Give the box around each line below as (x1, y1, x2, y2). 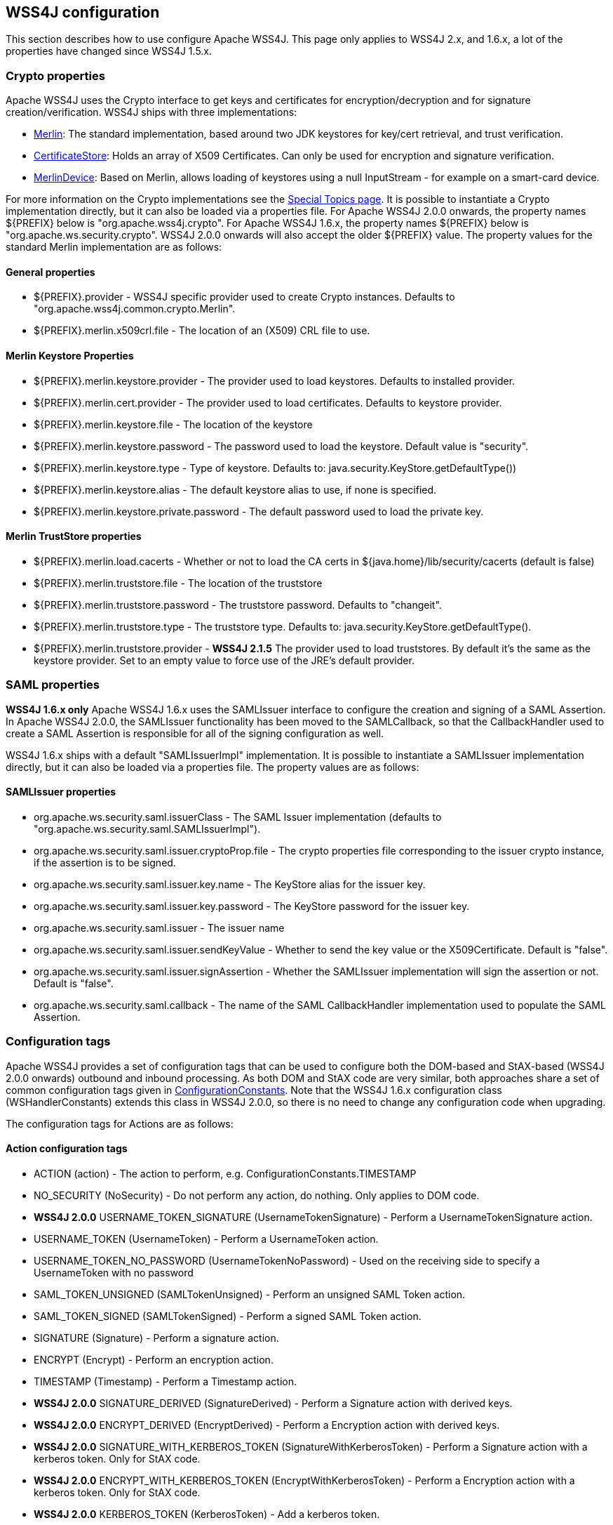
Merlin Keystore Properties (6, 350, 134, 362)
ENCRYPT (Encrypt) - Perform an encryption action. (34, 1353, 274, 1366)
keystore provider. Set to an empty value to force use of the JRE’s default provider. (34, 654, 415, 666)
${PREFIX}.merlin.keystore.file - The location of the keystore (34, 418, 313, 430)
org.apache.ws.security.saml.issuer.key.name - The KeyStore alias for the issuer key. (34, 878, 426, 890)
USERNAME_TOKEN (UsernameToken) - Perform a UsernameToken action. (34, 1232, 379, 1245)
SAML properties (6, 678, 100, 692)
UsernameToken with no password (34, 1266, 194, 1279)
